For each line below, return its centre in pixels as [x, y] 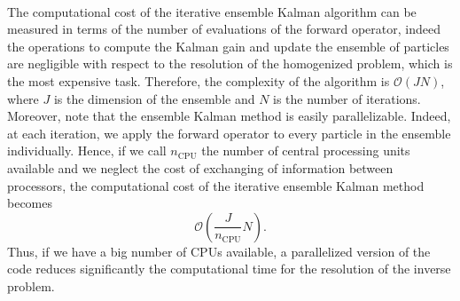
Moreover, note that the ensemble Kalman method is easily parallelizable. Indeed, [229, 116]
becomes [30, 203]
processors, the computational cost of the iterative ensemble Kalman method [216, 185]
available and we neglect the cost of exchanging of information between [200, 167]
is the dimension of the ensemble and [154, 98]
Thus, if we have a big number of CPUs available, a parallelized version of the [219, 251]
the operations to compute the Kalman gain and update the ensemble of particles [228, 46]
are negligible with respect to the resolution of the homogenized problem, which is [230, 63]
